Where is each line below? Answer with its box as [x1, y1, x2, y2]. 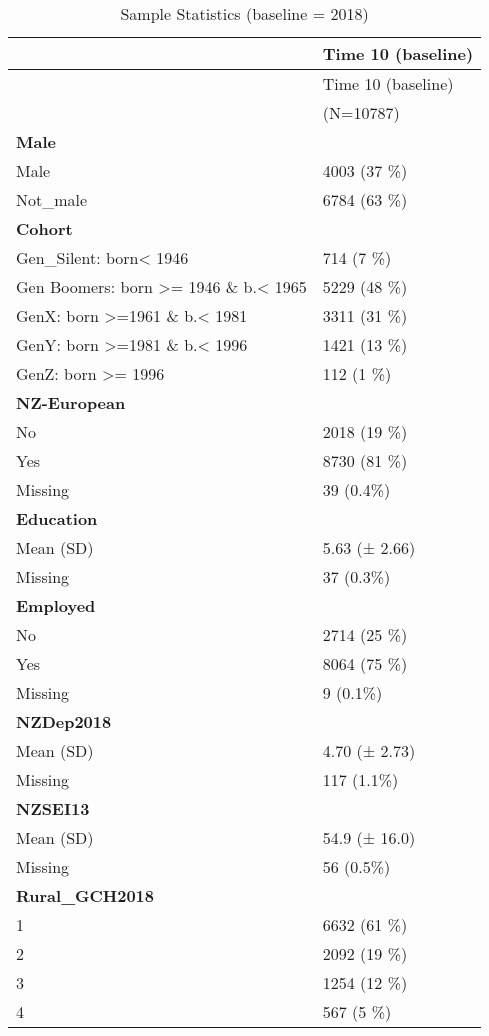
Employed [16, 594, 96, 617]
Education [16, 507, 98, 530]
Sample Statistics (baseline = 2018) [120, 2, 369, 25]
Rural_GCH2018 [16, 884, 155, 907]
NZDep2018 [16, 710, 112, 733]
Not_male [16, 188, 88, 211]
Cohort [16, 217, 73, 240]
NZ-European [16, 391, 126, 414]
